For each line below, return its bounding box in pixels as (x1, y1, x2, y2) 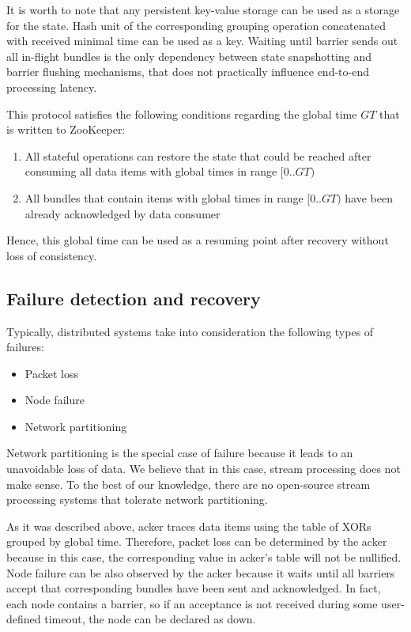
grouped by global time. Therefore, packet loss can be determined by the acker (6, 533, 387, 550)
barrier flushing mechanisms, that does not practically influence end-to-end (6, 63, 369, 80)
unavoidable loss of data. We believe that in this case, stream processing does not (6, 460, 401, 477)
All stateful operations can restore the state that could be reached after (25, 147, 371, 164)
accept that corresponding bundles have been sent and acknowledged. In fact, (6, 580, 381, 596)
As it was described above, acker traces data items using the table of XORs (6, 517, 371, 534)
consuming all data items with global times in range (25, 163, 277, 180)
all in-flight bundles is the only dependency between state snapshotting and (6, 47, 372, 64)
